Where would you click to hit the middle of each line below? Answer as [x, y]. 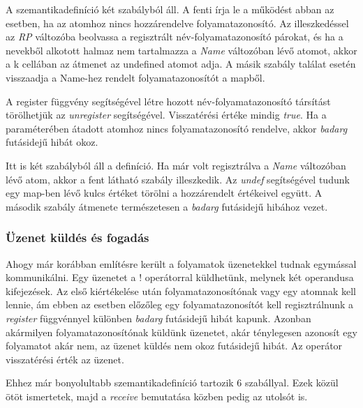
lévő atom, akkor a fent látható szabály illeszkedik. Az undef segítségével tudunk [178, 179]
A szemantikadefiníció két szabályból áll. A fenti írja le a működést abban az [170, 9]
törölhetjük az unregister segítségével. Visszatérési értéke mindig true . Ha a [166, 115]
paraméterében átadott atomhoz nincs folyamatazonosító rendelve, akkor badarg [177, 128]
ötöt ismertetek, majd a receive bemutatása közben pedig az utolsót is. [157, 396]
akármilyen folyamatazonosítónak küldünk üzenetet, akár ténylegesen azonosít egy [181, 332]
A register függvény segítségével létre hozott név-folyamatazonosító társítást [168, 101]
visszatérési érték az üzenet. [65, 359]
